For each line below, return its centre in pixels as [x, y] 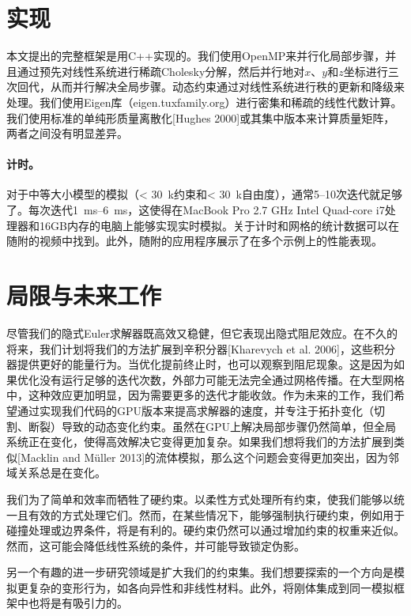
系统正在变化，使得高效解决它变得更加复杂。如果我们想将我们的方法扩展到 [200, 442]
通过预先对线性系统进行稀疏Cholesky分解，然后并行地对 [161, 71]
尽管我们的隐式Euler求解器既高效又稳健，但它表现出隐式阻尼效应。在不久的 [202, 333]
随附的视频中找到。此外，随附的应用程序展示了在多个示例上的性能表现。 [194, 241]
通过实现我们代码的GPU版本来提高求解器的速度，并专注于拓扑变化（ [196, 410]
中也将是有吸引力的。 [72, 603]
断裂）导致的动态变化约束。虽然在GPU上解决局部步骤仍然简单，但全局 [212, 426]
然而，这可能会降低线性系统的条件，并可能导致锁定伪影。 [156, 545]
